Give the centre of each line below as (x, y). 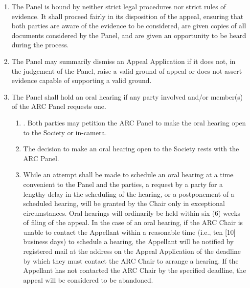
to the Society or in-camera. (65, 132)
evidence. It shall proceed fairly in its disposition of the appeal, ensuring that (127, 16)
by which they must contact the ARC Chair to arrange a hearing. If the (131, 260)
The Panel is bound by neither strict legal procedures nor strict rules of (119, 6)
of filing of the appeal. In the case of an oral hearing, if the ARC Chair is (133, 222)
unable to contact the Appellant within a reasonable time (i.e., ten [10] (129, 232)
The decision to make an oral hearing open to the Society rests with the (131, 149)
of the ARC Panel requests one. (59, 106)
